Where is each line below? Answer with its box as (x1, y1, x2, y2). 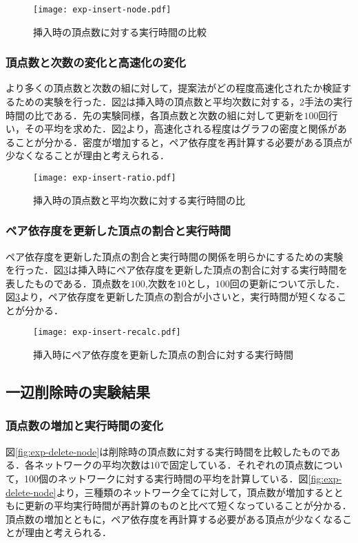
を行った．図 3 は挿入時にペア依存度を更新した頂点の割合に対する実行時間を (6, 263, 348, 277)
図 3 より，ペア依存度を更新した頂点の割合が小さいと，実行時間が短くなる (6, 289, 337, 304)
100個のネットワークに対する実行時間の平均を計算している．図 (24, 471, 308, 485)
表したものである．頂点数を (6, 276, 131, 290)
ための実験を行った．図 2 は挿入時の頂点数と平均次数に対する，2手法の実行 (14, 94, 352, 109)
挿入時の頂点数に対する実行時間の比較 (33, 24, 207, 39)
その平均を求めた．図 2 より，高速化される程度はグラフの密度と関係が (24, 121, 337, 136)
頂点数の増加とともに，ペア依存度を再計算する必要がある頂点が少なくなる (6, 511, 343, 526)
